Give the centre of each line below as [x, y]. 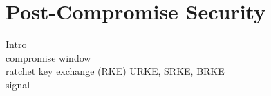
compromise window [48, 57]
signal [18, 84]
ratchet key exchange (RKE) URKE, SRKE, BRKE [115, 71]
